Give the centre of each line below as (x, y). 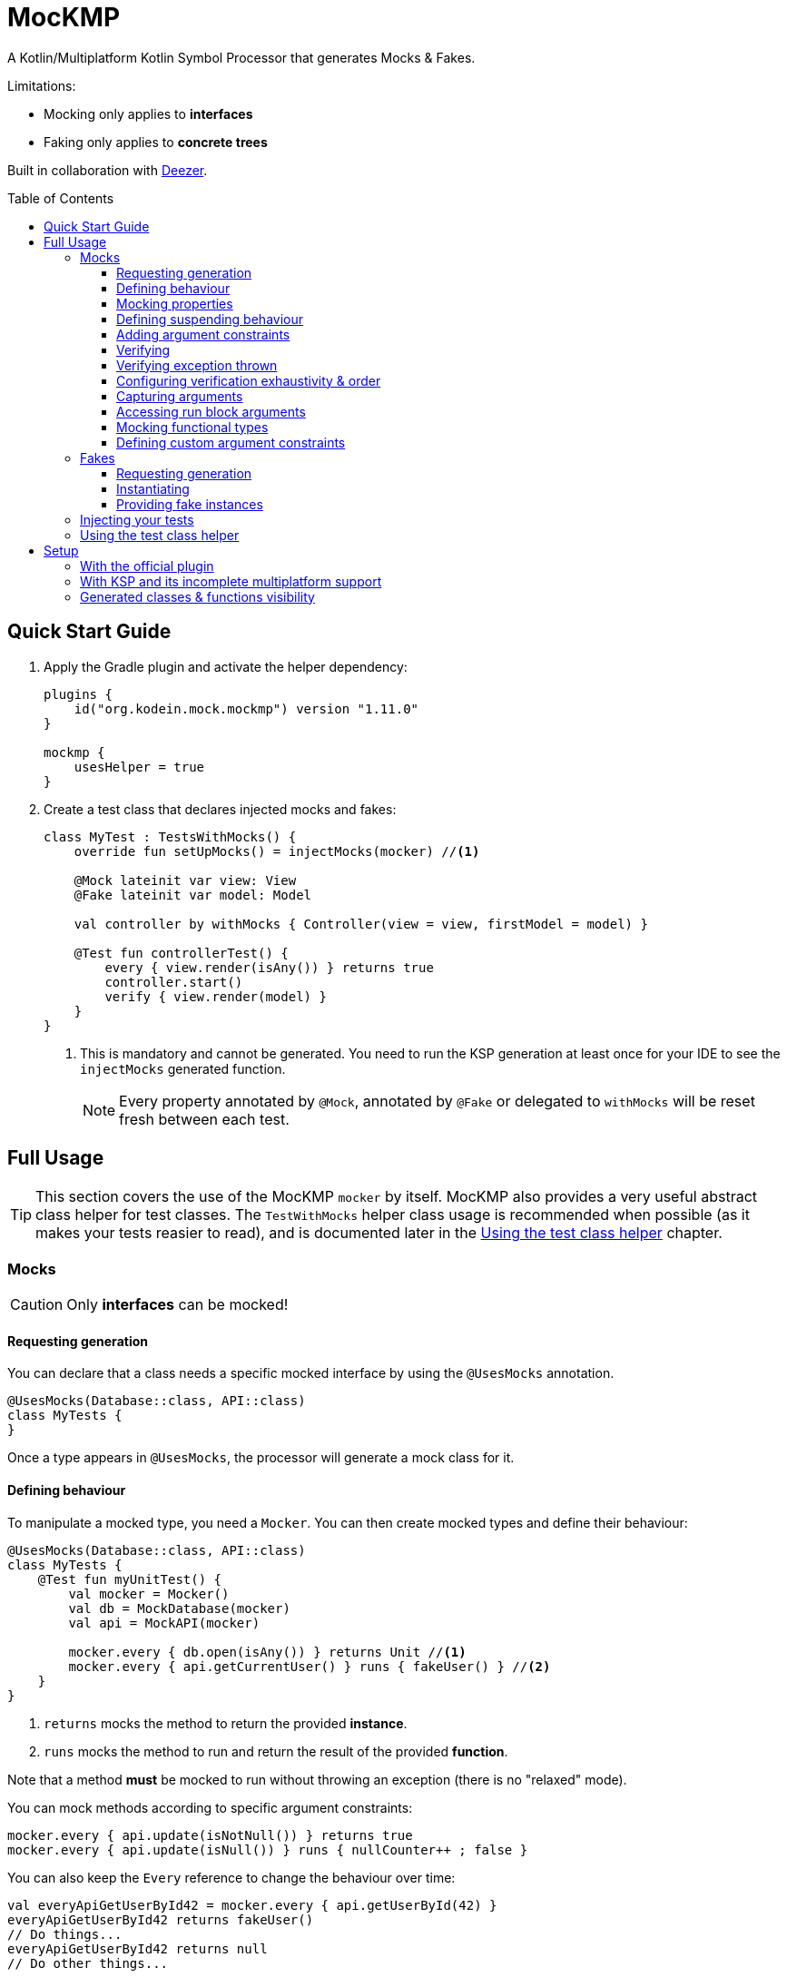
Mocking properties (175, 303)
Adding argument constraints (203, 334)
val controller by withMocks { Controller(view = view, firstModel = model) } (361, 924)
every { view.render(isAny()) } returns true (269, 967)
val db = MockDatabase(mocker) (179, 1608)
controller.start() (174, 982)
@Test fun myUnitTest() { (130, 1579)
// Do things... (65, 1934)
